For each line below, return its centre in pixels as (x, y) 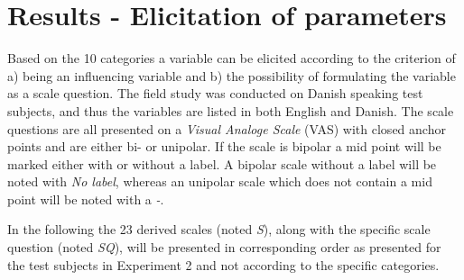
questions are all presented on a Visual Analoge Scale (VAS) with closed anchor (227, 128)
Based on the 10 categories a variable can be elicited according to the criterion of (232, 58)
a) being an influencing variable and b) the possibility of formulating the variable (232, 75)
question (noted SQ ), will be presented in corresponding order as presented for (224, 247)
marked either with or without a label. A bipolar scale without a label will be (222, 163)
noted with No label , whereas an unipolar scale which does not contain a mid (220, 181)
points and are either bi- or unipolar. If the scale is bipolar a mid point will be (224, 146)
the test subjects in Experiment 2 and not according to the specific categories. (223, 264)
